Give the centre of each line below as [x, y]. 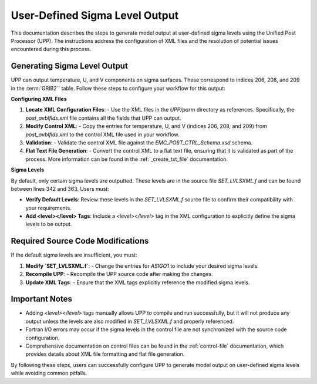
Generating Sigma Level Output [70, 66]
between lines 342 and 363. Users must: [60, 188]
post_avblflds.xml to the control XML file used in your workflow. [102, 134]
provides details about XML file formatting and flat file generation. [105, 354]
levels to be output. [49, 224]
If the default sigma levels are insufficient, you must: [74, 255]
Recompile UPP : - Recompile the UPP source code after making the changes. [119, 274]
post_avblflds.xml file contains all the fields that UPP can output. [103, 118]
